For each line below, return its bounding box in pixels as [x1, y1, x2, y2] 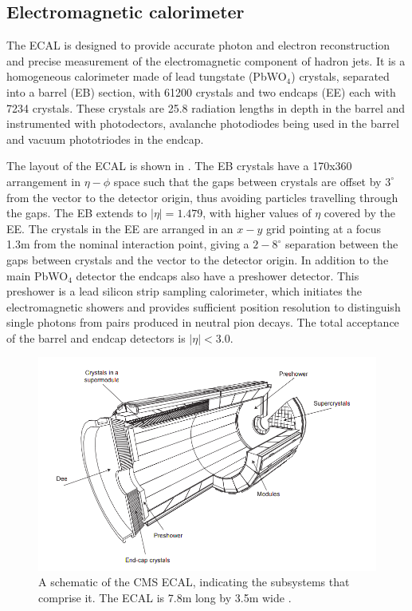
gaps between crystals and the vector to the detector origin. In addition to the [6, 251, 389, 268]
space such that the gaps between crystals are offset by [113, 173, 382, 189]
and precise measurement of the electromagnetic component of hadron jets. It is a [6, 52, 406, 69]
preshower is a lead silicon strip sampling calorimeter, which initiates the [6, 283, 362, 300]
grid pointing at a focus [265, 220, 382, 236]
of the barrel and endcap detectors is [6, 329, 186, 346]
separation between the [284, 236, 398, 252]
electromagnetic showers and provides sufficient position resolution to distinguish [6, 298, 401, 315]
